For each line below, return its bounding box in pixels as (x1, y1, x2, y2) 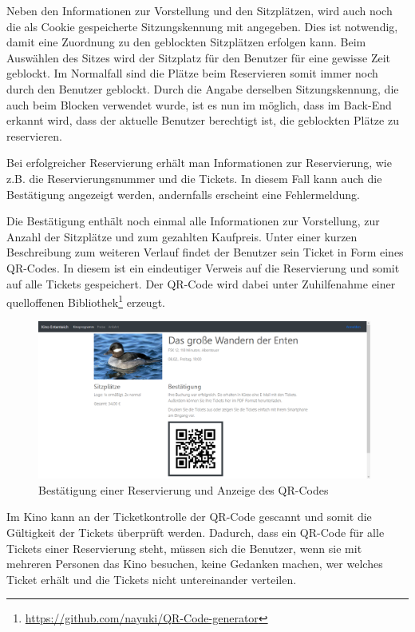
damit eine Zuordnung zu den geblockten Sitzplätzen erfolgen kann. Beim (6, 34, 366, 50)
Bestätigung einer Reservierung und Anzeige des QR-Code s (38, 481, 329, 498)
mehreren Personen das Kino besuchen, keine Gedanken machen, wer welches (6, 555, 383, 572)
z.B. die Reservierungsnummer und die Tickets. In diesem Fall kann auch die (6, 169, 382, 186)
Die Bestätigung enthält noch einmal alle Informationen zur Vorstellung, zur (6, 213, 380, 229)
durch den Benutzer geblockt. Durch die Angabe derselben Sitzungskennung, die (6, 80, 399, 97)
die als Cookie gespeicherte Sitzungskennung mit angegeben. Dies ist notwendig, (6, 18, 398, 34)
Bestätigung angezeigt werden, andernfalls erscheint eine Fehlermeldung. (6, 185, 360, 202)
